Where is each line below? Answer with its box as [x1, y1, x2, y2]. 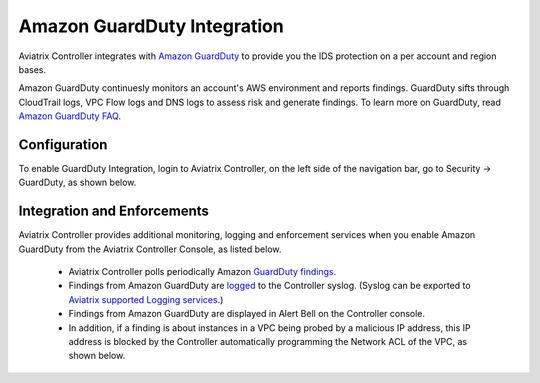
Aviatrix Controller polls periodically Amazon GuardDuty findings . [68, 266, 337, 278]
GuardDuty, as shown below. [18, 176, 137, 189]
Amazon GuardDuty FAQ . [18, 110, 122, 122]
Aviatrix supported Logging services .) [68, 293, 224, 305]
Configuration [18, 136, 108, 153]
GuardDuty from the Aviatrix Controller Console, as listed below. [18, 243, 282, 255]
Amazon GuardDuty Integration [18, 15, 284, 37]
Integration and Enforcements [18, 203, 210, 220]
